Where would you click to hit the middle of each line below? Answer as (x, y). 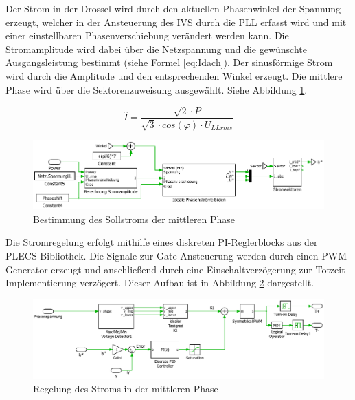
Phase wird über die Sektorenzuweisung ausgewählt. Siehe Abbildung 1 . (157, 89)
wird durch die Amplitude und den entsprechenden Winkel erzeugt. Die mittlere (174, 75)
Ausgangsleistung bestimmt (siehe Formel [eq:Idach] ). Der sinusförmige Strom (169, 62)
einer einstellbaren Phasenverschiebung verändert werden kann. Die (147, 35)
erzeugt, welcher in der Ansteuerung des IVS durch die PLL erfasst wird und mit (176, 22)
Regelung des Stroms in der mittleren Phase (126, 388)
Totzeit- (332, 269)
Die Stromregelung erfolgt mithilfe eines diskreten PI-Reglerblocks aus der (162, 242)
